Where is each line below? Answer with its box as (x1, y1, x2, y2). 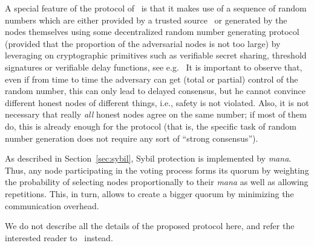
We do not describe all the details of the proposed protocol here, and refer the (5, 219, 295, 232)
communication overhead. (5, 199, 99, 212)
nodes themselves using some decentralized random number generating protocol (5, 25, 299, 38)
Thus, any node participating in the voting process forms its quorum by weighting (5, 163, 309, 176)
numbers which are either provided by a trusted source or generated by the (5, 13, 287, 26)
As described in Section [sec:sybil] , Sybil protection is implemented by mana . (5, 152, 292, 165)
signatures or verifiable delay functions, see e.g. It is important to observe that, (5, 60, 303, 73)
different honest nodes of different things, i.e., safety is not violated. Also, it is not (5, 96, 309, 109)
